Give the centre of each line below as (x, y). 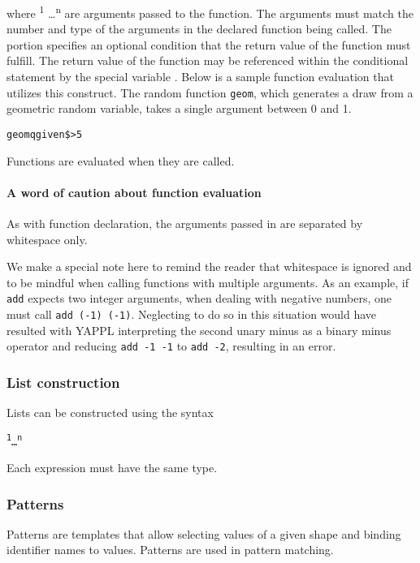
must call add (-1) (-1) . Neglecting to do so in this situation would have (192, 314)
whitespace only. (47, 239)
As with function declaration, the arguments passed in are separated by (185, 223)
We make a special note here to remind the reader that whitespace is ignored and (209, 266)
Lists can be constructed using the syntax (110, 413)
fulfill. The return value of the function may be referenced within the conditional (208, 60)
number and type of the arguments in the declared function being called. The (199, 29)
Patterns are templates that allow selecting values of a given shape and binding (204, 533)
